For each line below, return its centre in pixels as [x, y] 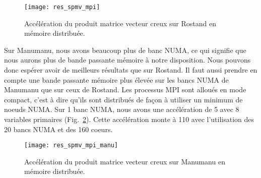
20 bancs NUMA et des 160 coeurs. [58, 129]
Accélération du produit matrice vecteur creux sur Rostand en [120, 23]
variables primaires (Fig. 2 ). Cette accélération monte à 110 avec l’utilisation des [129, 119]
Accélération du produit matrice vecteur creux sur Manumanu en [125, 161]
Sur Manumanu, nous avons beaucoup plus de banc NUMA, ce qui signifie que [125, 50]
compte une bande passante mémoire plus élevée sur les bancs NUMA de [116, 79]
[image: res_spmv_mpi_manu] [71, 145]
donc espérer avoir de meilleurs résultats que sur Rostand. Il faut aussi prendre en [131, 70]
